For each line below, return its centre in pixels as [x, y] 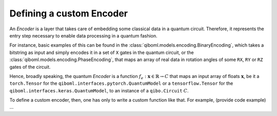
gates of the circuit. [30, 67]
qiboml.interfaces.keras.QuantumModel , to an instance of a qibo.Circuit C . [99, 90]
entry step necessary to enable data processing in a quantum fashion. [83, 35]
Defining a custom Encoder [69, 13]
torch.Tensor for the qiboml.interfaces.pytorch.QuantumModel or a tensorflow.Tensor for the [121, 83]
